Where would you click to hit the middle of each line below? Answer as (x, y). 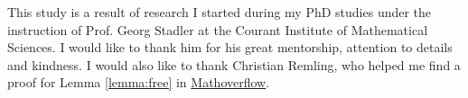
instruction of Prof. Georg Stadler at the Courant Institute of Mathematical (218, 29)
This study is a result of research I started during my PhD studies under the (220, 12)
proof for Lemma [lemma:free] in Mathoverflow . (139, 82)
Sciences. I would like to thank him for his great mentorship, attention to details (230, 47)
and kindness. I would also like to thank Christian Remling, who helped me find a (234, 64)
